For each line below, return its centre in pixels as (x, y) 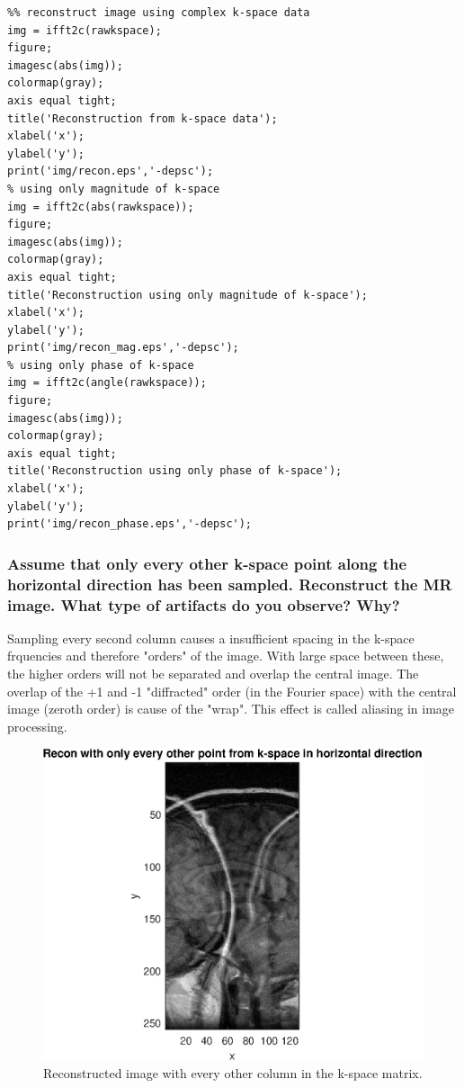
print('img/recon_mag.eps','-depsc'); (123, 348)
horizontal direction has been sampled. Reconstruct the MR (230, 584)
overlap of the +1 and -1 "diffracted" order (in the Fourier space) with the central (232, 691)
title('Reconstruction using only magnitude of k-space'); (187, 295)
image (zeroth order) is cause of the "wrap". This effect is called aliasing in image (231, 709)
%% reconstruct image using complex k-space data (159, 13)
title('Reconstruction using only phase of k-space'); (175, 471)
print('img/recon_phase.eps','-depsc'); (130, 524)
